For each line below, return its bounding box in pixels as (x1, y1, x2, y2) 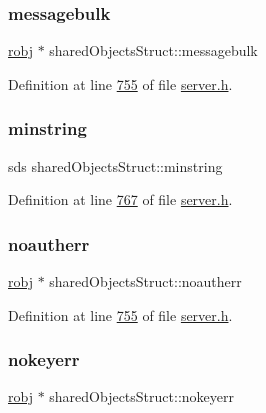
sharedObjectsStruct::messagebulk (49, 40, 258, 61)
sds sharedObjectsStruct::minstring (8, 155, 223, 176)
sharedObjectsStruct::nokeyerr (49, 386, 234, 407)
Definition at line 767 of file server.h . (8, 189, 233, 210)
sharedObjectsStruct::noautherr (49, 271, 242, 292)
